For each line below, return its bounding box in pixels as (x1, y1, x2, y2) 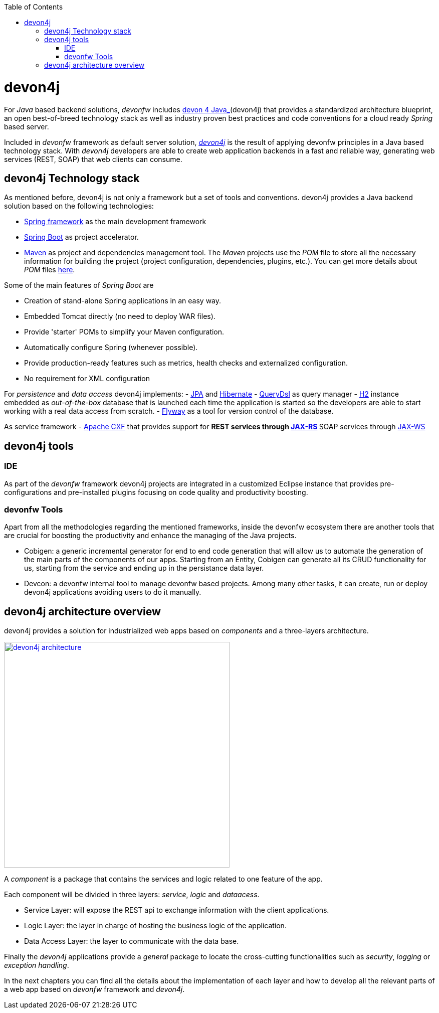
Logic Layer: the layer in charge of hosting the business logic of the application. (24, 921, 287, 930)
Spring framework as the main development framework (24, 217, 206, 226)
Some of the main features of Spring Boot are (4, 281, 154, 290)
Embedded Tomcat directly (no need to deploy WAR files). (24, 312, 215, 321)
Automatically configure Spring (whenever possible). (24, 343, 198, 352)
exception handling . (4, 961, 69, 970)
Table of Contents (4, 3, 63, 11)
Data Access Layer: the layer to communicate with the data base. (24, 937, 239, 946)
